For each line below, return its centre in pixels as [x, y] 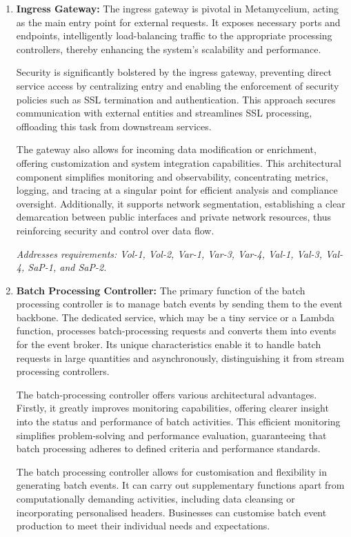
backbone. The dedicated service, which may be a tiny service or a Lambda [175, 317]
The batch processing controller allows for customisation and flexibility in [171, 471]
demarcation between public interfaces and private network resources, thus [174, 217]
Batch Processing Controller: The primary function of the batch [161, 290]
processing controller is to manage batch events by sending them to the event [179, 304]
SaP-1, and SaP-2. [67, 267]
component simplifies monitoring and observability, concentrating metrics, [172, 176]
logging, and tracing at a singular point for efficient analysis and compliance [177, 190]
